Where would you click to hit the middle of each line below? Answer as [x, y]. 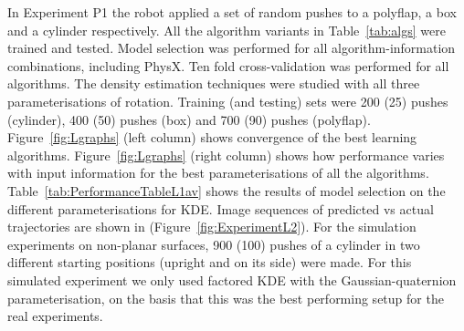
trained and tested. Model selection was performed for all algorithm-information [232, 48]
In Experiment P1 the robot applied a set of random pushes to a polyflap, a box [232, 12]
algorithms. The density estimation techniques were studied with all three [214, 83]
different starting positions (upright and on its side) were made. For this [210, 262]
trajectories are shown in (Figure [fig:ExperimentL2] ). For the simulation [212, 227]
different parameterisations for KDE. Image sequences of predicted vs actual [221, 208]
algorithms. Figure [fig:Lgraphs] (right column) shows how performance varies [226, 155]
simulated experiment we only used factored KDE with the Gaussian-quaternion [232, 279]
